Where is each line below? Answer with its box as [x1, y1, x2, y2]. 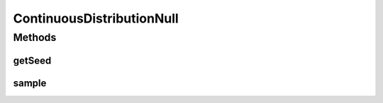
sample [13, 77, 47, 89]
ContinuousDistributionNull [13, 11, 179, 26]
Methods [13, 31, 57, 44]
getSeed [13, 54, 52, 66]
